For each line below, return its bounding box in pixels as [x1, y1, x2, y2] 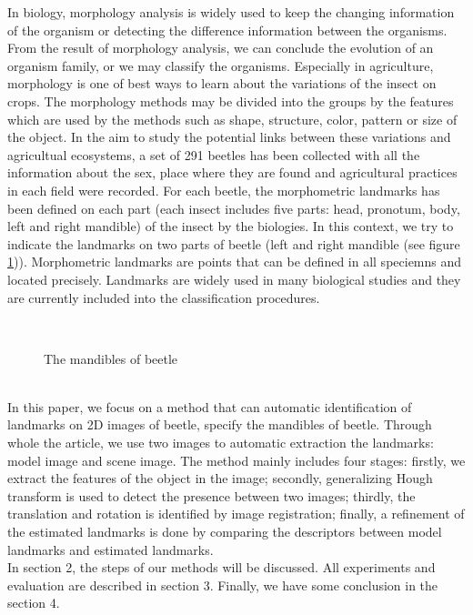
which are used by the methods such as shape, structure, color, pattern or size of [7, 109, 458, 128]
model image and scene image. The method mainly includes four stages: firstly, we [7, 450, 466, 469]
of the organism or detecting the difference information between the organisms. [7, 20, 448, 39]
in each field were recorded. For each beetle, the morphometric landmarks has [7, 180, 440, 199]
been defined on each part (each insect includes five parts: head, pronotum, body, [7, 198, 460, 217]
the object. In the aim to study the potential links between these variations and [7, 127, 451, 146]
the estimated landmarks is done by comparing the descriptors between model [7, 522, 442, 541]
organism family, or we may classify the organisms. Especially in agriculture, [7, 55, 434, 75]
